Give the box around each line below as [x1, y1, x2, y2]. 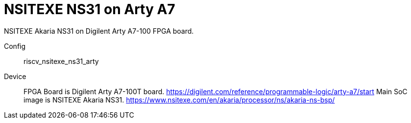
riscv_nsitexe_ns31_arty [24, 57, 99, 65]
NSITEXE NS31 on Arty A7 [4, 1, 175, 18]
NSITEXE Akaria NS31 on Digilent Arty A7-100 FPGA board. [4, 26, 194, 35]
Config [4, 41, 26, 50]
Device [4, 72, 26, 81]
